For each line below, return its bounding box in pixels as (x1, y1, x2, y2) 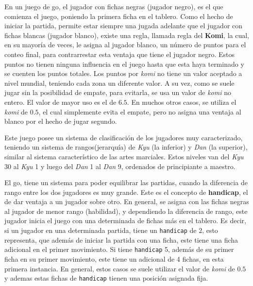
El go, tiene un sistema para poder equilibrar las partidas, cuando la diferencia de (4, 177, 248, 188)
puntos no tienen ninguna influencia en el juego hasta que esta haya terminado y (4, 58, 244, 69)
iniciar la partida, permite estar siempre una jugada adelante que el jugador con (4, 20, 243, 31)
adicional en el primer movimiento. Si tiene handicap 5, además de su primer (4, 244, 234, 254)
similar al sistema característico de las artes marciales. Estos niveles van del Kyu (4, 151, 244, 161)
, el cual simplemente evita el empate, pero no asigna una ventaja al (38, 106, 241, 116)
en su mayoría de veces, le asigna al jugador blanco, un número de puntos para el (4, 39, 246, 50)
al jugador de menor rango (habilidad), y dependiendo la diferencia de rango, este (4, 206, 248, 216)
